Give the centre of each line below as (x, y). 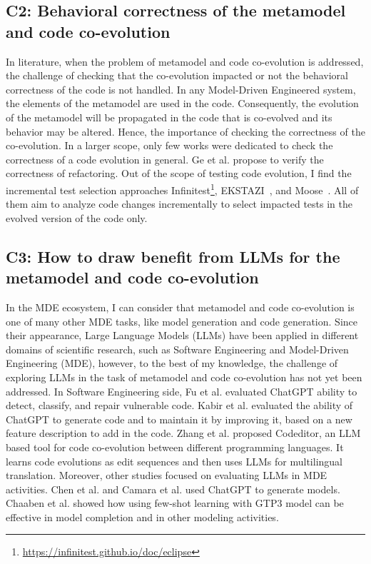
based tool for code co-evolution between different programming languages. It (175, 447)
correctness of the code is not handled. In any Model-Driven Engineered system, (181, 89)
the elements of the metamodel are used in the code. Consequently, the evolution (182, 103)
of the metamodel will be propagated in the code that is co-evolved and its (169, 117)
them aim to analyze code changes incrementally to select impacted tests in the (179, 204)
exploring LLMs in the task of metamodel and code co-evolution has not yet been (184, 377)
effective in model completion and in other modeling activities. (142, 517)
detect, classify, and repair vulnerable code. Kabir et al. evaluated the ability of (179, 405)
